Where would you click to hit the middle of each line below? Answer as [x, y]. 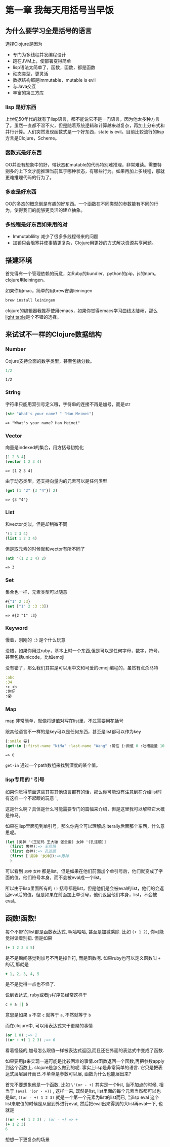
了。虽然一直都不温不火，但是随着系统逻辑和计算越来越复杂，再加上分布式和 [85, 125]
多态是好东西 [21, 192]
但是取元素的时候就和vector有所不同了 [45, 549]
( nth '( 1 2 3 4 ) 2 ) [26, 558]
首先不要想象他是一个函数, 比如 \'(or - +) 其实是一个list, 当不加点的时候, [82, 1085]
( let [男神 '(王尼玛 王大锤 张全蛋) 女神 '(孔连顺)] [56, 842]
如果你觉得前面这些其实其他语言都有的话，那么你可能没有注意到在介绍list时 [83, 792]
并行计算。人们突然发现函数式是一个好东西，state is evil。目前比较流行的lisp [85, 132]
